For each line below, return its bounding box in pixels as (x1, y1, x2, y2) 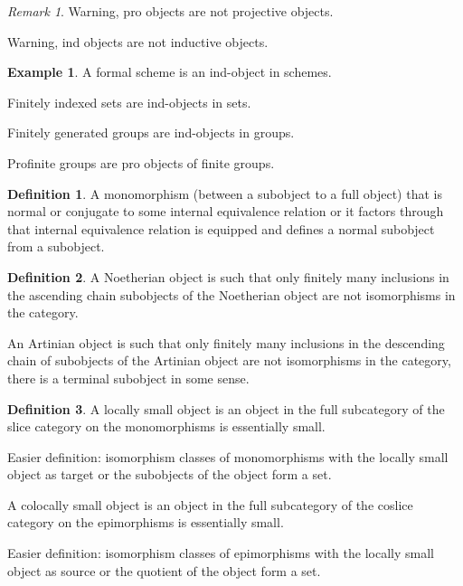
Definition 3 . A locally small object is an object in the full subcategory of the (7, 399, 445, 418)
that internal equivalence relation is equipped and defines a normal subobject (7, 219, 435, 238)
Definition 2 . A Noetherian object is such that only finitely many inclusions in (7, 267, 449, 286)
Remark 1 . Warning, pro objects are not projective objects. (7, 2, 334, 20)
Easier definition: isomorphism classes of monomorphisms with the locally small (7, 447, 449, 466)
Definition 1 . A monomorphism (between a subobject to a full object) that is (7, 184, 442, 203)
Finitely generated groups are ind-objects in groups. (7, 123, 295, 142)
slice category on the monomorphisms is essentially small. (7, 417, 326, 436)
